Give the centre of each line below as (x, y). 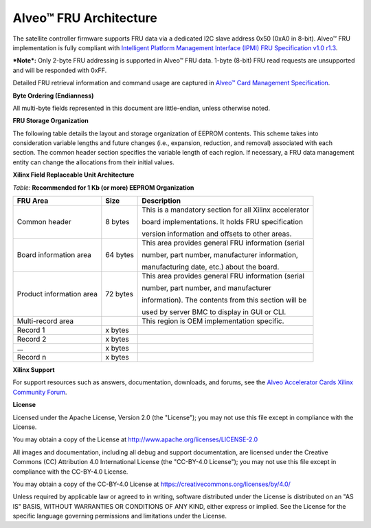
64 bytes (120, 255)
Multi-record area (45, 321)
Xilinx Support (34, 370)
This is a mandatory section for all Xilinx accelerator (225, 210)
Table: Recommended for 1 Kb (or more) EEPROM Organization (103, 187)
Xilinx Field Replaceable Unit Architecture (74, 175)
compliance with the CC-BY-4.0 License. (70, 472)
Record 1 (31, 330)
